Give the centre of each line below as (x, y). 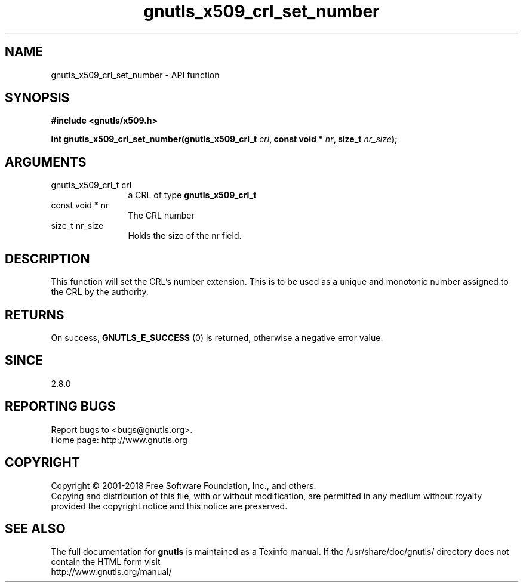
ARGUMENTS (46, 162)
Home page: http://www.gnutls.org (119, 440)
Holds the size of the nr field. (185, 236)
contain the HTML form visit (106, 562)
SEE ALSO (35, 528)
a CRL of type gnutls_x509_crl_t (192, 195)
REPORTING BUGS (60, 407)
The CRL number (161, 216)
